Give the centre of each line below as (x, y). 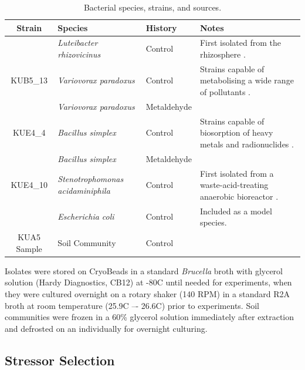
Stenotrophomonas (91, 179)
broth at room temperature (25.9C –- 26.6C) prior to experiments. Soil (132, 305)
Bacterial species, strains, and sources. (152, 7)
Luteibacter (78, 43)
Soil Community (87, 242)
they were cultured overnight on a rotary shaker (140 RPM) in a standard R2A (147, 293)
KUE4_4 (29, 132)
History (161, 27)
